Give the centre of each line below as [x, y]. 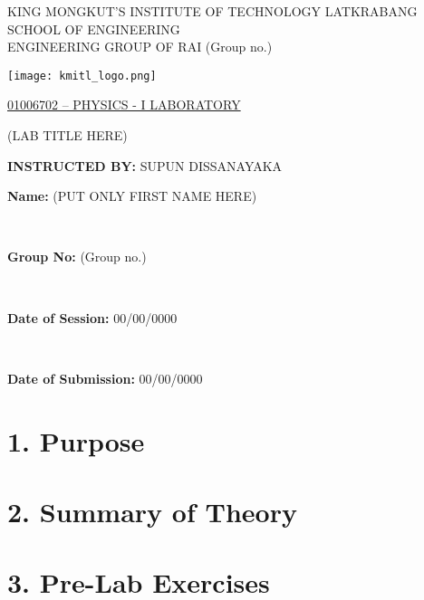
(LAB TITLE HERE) [67, 135]
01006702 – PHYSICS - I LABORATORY [124, 105]
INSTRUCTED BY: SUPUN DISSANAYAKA [145, 165]
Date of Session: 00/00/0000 [92, 317]
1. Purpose [76, 440]
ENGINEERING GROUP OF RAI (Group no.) [140, 47]
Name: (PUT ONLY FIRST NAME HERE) [132, 196]
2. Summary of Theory [152, 511]
